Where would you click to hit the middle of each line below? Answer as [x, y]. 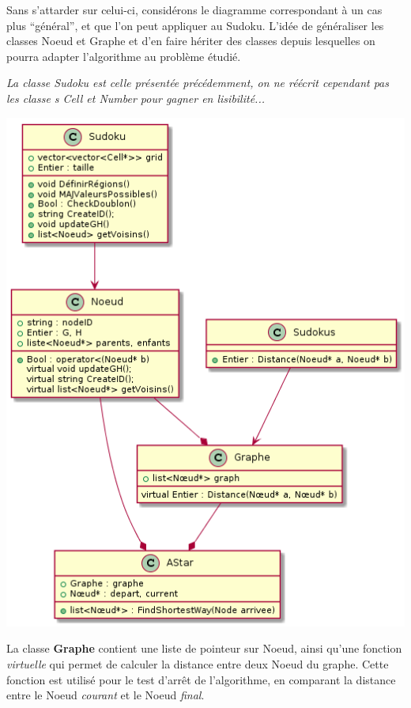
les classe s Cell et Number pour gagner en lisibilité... [136, 98]
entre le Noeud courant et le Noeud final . [106, 695]
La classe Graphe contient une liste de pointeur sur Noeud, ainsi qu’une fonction [204, 648]
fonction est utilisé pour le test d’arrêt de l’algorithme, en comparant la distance [201, 679]
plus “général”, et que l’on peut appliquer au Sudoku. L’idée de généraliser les [195, 25]
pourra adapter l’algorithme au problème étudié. [124, 56]
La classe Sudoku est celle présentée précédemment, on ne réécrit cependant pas [198, 83]
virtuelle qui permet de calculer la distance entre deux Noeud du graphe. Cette [198, 663]
